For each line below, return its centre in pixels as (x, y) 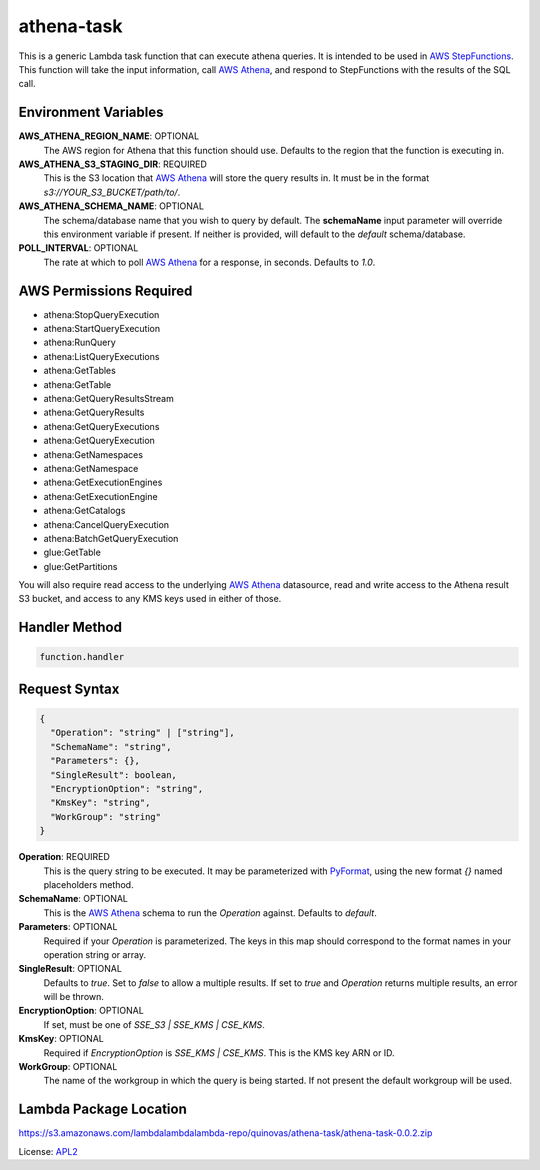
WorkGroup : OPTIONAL (68, 1067)
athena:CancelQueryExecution (106, 524)
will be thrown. (74, 997)
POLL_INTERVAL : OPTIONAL (78, 248)
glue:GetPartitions (80, 566)
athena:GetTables (80, 371)
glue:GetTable (72, 552)
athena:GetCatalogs (84, 511)
